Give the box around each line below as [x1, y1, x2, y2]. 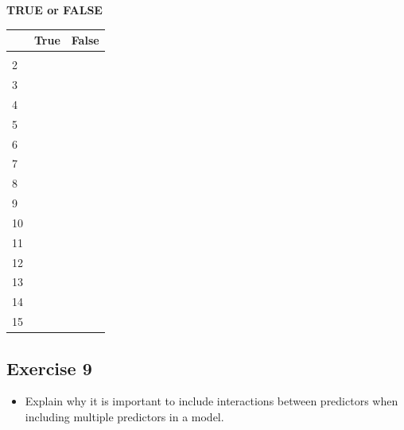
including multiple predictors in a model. [25, 409, 224, 425]
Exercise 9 [6, 355, 92, 380]
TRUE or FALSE [6, 2, 103, 17]
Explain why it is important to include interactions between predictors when [25, 393, 398, 409]
